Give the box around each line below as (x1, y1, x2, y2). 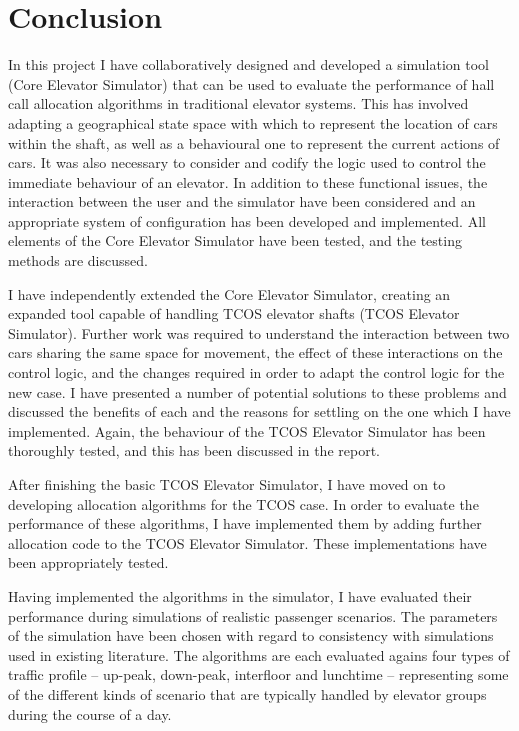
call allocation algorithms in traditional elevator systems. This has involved (8, 93, 469, 114)
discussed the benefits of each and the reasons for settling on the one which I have (8, 401, 511, 422)
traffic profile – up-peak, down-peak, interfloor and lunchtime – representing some (8, 664, 509, 685)
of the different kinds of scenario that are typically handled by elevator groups (8, 683, 487, 704)
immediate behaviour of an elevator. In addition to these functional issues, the (8, 171, 488, 192)
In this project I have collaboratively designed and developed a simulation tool (8, 54, 489, 75)
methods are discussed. (8, 250, 148, 271)
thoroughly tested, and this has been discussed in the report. (8, 440, 380, 461)
